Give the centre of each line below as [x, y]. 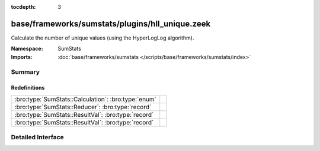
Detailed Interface [38, 137]
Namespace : [27, 49]
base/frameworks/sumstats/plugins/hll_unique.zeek [111, 24]
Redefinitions [28, 88]
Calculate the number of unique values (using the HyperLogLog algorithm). [103, 38]
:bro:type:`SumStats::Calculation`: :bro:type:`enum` [86, 99]
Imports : [22, 57]
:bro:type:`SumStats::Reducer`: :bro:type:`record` [83, 107]
